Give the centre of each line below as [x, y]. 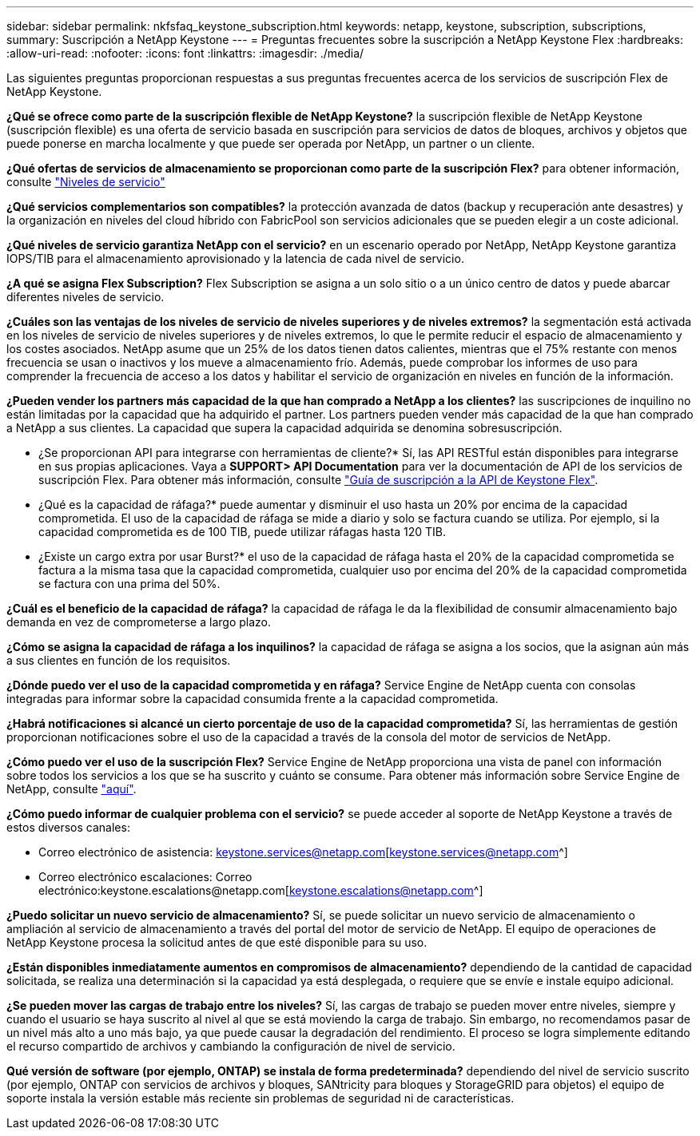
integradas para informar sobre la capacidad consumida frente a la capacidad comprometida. [253, 699]
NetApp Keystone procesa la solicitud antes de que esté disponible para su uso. [217, 942]
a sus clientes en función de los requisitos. [119, 660]
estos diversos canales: [68, 827]
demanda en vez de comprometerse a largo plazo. [139, 622]
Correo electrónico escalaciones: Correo [145, 877]
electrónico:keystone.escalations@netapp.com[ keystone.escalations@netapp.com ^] [261, 890]
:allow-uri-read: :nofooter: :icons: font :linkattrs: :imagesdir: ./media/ [185, 53]
